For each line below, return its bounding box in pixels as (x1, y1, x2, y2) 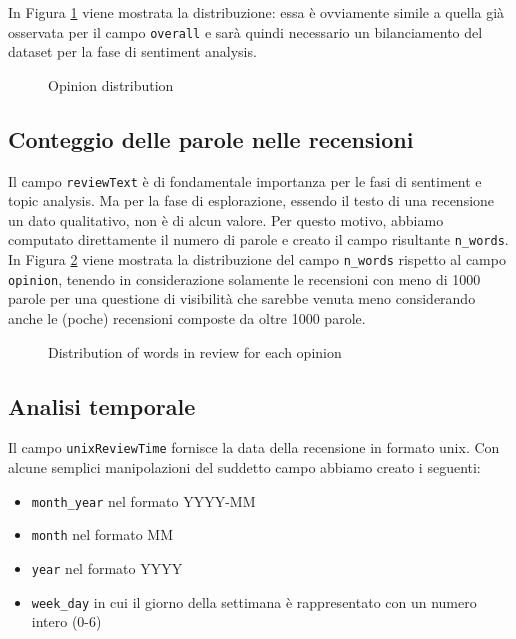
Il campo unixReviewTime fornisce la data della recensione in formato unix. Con (8, 437, 500, 458)
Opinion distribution (48, 74, 174, 95)
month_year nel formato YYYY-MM (31, 490, 256, 511)
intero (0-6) (31, 611, 102, 632)
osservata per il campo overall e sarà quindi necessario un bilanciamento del (8, 21, 483, 42)
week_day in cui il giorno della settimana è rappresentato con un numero (31, 591, 477, 612)
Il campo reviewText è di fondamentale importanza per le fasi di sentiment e (8, 170, 482, 191)
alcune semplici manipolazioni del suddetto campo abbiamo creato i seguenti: (8, 457, 481, 478)
